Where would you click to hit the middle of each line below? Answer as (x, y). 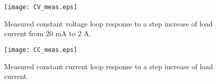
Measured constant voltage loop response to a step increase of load (108, 23)
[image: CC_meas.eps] (41, 50)
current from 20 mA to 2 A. (48, 33)
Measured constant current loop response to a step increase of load (108, 66)
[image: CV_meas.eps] (41, 7)
